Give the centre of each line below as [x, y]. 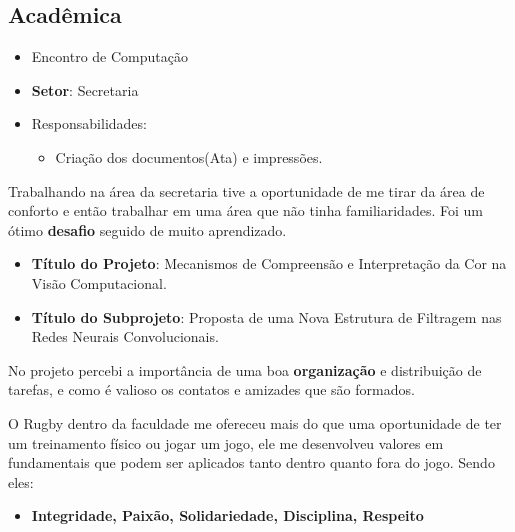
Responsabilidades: [89, 123]
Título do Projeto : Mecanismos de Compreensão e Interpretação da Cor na [269, 263]
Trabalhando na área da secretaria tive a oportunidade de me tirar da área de [246, 190]
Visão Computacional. [99, 282]
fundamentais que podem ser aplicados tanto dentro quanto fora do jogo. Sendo [251, 462]
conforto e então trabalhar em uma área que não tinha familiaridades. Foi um [245, 210]
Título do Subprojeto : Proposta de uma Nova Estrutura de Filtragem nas [266, 316]
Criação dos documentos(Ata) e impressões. [189, 156]
